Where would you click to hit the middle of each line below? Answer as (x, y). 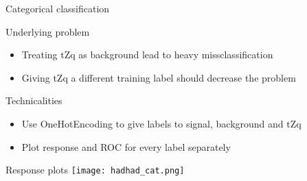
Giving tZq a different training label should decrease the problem (159, 77)
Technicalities (34, 100)
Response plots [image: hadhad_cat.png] (95, 170)
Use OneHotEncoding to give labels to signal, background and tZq (161, 123)
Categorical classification (58, 8)
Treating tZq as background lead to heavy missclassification (147, 55)
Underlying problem (48, 31)
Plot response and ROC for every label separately (126, 146)
